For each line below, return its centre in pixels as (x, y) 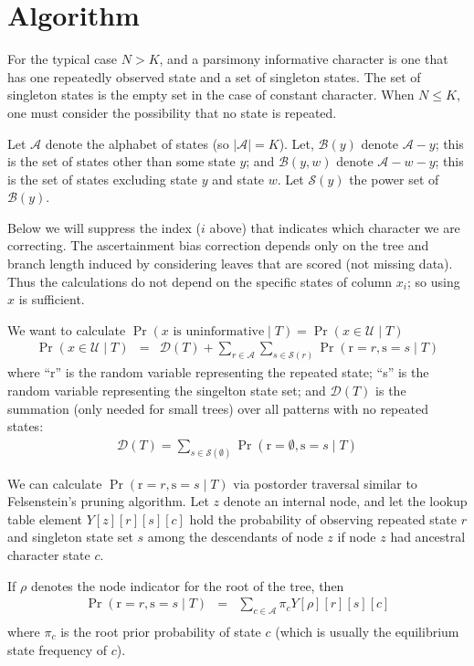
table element (45, 518)
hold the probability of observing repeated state (323, 518)
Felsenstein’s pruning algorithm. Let (108, 501)
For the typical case (63, 59)
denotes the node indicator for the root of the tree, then (187, 585)
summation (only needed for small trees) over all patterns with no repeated (218, 408)
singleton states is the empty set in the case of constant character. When (211, 95)
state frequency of (58, 649)
